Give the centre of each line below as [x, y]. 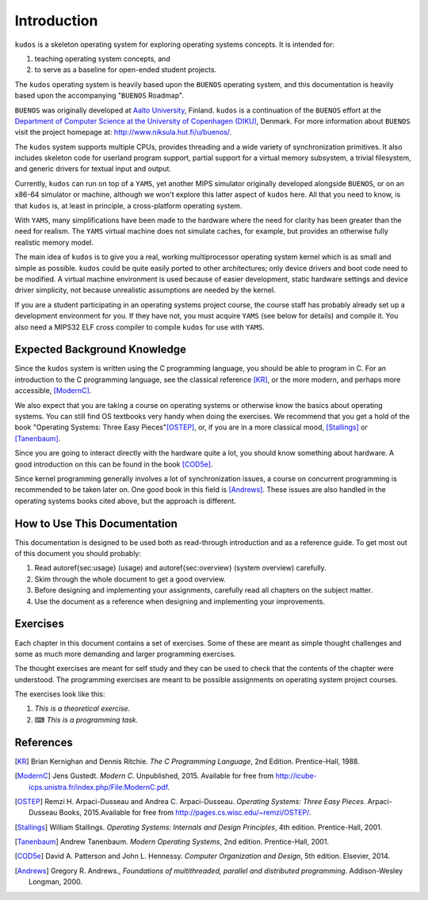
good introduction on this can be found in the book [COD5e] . [114, 464]
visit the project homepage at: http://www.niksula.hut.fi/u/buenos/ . [123, 132]
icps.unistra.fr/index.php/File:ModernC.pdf [98, 787]
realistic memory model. [54, 242]
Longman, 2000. [56, 882]
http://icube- [296, 776]
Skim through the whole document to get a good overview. [130, 579]
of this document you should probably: [78, 554]
